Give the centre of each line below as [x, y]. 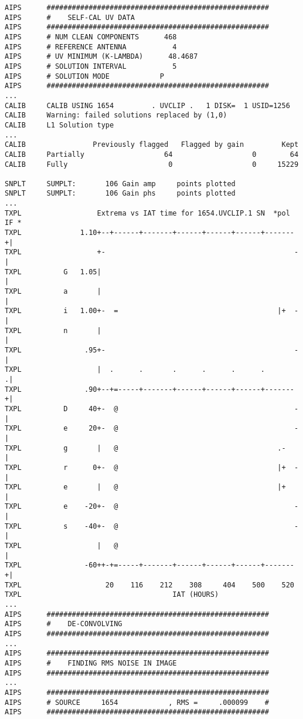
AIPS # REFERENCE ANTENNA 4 [91, 47]
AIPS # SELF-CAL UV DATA [70, 17]
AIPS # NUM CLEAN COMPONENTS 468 [91, 37]
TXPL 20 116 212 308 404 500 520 [149, 585]
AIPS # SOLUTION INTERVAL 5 [91, 66]
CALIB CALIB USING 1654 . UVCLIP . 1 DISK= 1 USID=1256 [147, 105]
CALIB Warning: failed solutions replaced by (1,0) [116, 115]
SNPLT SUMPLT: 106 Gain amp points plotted [120, 184]
